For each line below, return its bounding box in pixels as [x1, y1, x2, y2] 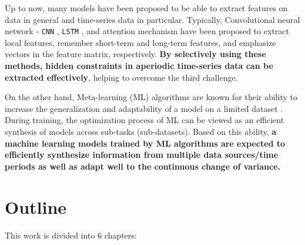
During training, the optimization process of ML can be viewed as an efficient [5, 114, 284, 126]
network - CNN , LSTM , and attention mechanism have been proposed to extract [5, 25, 290, 37]
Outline [5, 194, 67, 218]
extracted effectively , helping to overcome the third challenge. [5, 71, 238, 83]
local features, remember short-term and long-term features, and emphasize [5, 36, 276, 48]
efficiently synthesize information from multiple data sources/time [5, 148, 279, 161]
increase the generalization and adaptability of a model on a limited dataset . [5, 102, 283, 114]
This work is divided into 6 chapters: [5, 229, 137, 241]
